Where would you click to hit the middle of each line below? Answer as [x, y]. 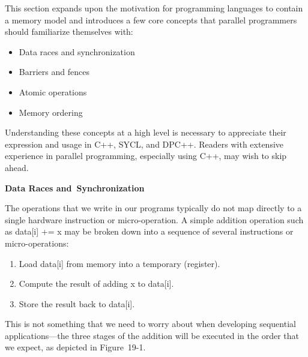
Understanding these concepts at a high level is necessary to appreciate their [146, 132]
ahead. [17, 167]
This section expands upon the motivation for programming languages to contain [154, 8]
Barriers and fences [54, 72]
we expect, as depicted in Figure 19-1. [75, 347]
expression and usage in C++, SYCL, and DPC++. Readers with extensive [144, 144]
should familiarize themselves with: [69, 31]
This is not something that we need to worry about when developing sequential [150, 324]
